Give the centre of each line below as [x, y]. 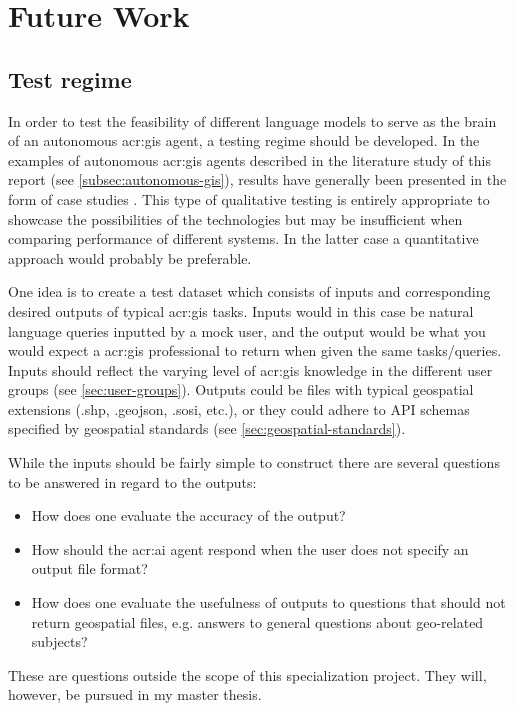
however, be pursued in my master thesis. [135, 694]
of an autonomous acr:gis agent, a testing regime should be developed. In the [244, 140]
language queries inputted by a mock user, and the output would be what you [247, 330]
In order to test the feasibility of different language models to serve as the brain [252, 120]
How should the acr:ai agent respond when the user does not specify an [250, 548]
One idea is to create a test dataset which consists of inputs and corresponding [249, 291]
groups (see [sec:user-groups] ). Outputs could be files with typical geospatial [241, 389]
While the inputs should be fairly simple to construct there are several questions [254, 462]
